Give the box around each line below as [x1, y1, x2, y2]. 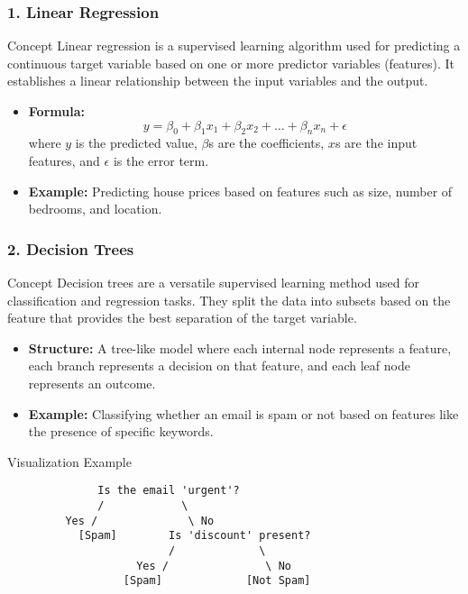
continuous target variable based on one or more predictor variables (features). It [7, 53, 455, 72]
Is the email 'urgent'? [97, 484, 240, 498]
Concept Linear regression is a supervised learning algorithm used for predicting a [7, 36, 461, 55]
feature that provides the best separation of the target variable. [7, 308, 357, 327]
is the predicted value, [75, 133, 197, 152]
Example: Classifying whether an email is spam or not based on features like [28, 404, 459, 423]
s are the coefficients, [208, 133, 325, 152]
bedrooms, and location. [28, 199, 162, 218]
